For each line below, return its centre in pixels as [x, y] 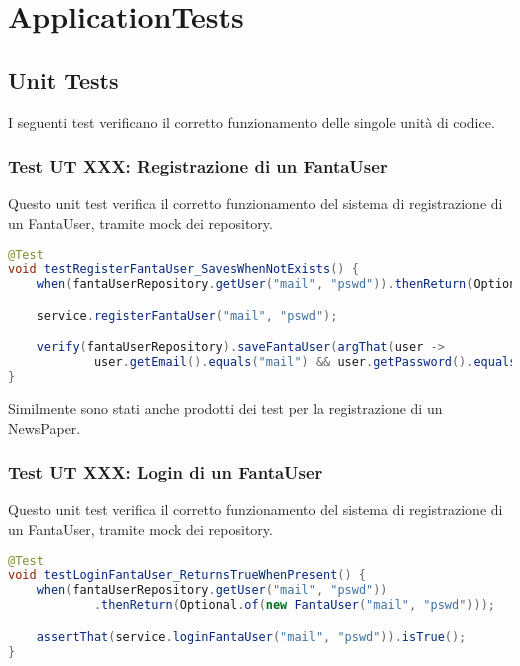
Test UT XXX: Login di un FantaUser [165, 472]
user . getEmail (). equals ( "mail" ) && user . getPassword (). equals [305, 362]
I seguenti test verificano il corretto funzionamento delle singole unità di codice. [251, 121]
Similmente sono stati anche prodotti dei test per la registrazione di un [225, 408]
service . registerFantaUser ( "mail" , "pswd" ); [187, 315]
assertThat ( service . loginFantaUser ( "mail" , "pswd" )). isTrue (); [251, 636]
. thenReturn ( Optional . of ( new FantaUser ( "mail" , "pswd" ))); [294, 605]
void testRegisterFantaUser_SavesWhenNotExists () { [183, 269]
